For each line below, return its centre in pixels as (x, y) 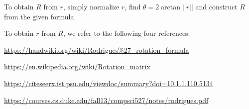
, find (133, 6)
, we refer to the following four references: (126, 33)
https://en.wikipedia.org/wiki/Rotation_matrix (77, 66)
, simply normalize (91, 6)
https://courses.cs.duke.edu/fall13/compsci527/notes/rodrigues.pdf (106, 100)
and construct (216, 6)
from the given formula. (40, 16)
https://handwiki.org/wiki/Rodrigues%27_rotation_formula (97, 50)
